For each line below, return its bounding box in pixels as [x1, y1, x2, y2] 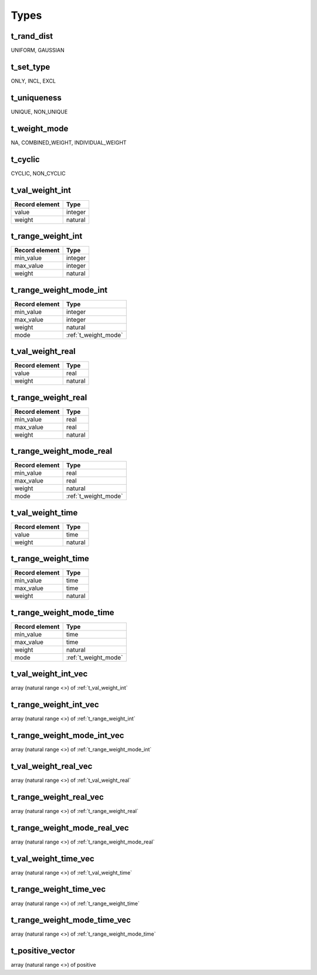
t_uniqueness [11, 93, 62, 103]
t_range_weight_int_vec [11, 700, 99, 710]
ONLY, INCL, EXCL [11, 77, 56, 85]
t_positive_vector [11, 946, 76, 956]
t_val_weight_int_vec [11, 669, 88, 679]
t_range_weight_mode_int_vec [11, 730, 124, 740]
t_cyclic [11, 154, 41, 164]
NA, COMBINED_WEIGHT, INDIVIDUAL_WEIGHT [11, 139, 127, 146]
